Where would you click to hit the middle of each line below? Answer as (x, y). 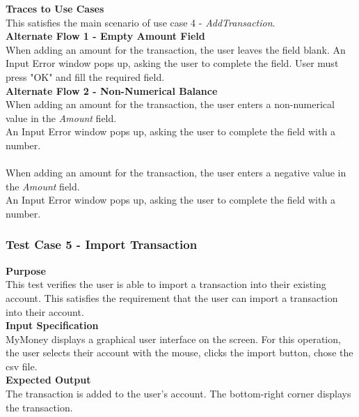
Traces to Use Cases (55, 8)
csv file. (22, 366)
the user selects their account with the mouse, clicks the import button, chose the (179, 352)
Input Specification (52, 325)
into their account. (45, 311)
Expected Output (48, 380)
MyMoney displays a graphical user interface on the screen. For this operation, (173, 339)
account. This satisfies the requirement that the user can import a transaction (172, 297)
